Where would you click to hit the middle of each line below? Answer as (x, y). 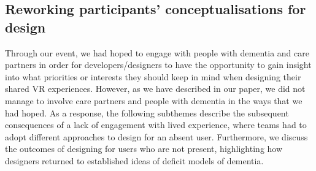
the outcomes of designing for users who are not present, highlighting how (144, 149)
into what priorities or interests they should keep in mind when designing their (153, 76)
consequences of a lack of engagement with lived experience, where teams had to (156, 125)
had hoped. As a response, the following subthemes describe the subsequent (147, 112)
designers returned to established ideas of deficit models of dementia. (134, 160)
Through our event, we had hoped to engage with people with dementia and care (157, 52)
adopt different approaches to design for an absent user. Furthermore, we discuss (156, 136)
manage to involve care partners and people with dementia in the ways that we (154, 100)
